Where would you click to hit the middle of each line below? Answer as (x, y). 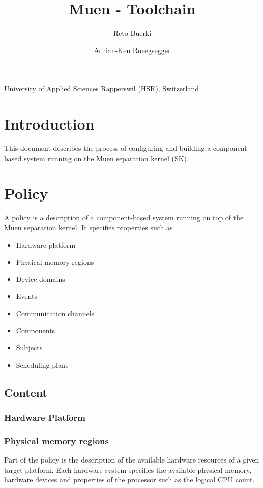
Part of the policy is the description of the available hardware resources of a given (132, 460)
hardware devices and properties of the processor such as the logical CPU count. (129, 480)
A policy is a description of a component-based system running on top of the (124, 217)
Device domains (40, 279)
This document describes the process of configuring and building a (108, 148)
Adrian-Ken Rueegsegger (132, 50)
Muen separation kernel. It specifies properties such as (89, 227)
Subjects (29, 348)
